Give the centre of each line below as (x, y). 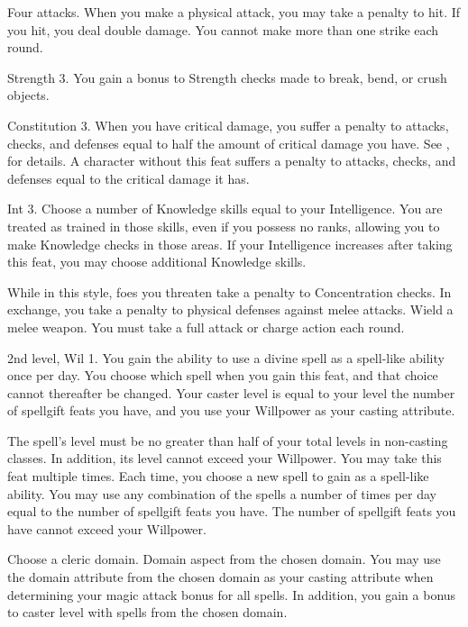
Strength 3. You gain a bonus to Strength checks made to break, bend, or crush (227, 77)
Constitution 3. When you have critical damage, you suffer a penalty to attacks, (228, 125)
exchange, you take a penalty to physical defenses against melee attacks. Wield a (230, 309)
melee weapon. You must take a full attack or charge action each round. (206, 327)
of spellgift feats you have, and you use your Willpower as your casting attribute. (231, 410)
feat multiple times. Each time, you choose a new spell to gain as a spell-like (218, 476)
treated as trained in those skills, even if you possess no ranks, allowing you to (224, 226)
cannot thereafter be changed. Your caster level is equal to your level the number (231, 392)
